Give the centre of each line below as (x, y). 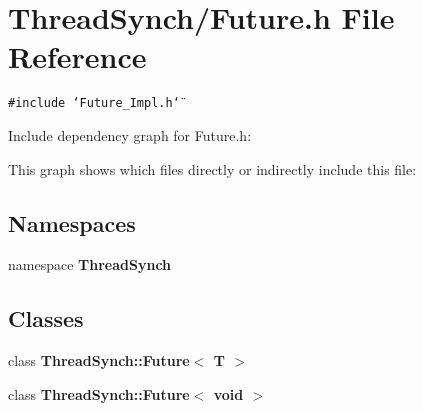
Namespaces (72, 222)
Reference (77, 56)
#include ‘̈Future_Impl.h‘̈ (94, 103)
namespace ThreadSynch (90, 264)
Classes (46, 318)
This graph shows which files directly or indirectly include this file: (212, 168)
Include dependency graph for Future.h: (130, 134)
